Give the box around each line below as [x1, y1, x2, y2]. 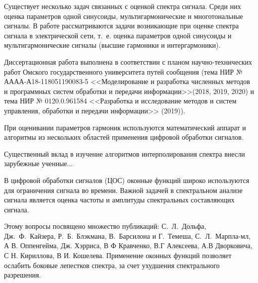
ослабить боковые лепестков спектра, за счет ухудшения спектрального [4, 260, 220, 270]
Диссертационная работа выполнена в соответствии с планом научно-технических [4, 56, 252, 67]
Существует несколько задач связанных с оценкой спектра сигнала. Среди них [4, 1, 241, 11]
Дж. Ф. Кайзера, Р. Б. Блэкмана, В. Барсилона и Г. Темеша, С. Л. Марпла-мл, [4, 230, 251, 241]
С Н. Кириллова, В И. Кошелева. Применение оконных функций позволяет [4, 250, 232, 261]
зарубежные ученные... [4, 158, 73, 169]
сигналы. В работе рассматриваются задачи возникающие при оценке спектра [4, 20, 239, 31]
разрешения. [4, 270, 41, 280]
